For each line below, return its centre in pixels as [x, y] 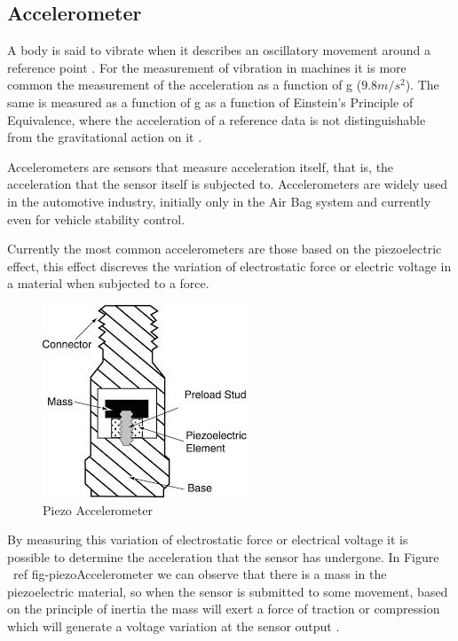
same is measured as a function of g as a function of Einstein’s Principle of [210, 102]
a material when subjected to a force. [108, 283]
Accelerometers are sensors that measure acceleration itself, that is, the [201, 166]
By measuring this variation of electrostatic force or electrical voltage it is [208, 539]
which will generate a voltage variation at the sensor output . [174, 626]
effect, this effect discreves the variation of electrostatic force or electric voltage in [229, 266]
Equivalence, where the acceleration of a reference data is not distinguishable [217, 119]
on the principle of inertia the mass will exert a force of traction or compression [224, 609]
